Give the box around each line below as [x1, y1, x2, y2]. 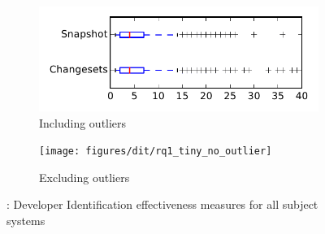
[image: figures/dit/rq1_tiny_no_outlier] [39, 145, 272, 158]
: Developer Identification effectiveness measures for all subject [6, 196, 318, 213]
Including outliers [39, 114, 127, 131]
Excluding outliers [39, 168, 130, 185]
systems [6, 212, 45, 229]
